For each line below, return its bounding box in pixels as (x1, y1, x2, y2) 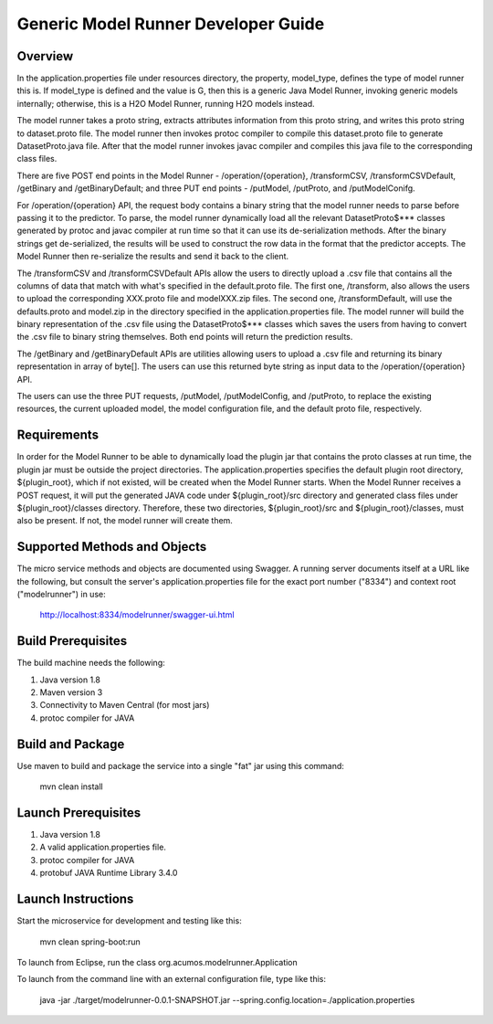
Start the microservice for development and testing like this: (16, 915, 242, 926)
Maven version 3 (39, 687, 103, 698)
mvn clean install (39, 781, 104, 792)
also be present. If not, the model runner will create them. (16, 515, 233, 526)
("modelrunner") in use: (16, 588, 106, 599)
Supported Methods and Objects (16, 539, 207, 554)
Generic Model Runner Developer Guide (16, 14, 325, 34)
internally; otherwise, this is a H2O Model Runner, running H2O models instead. (16, 98, 315, 109)
